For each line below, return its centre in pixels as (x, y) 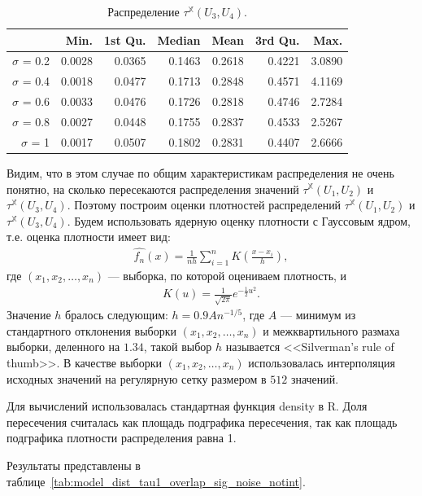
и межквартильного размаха (331, 330)
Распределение (144, 11)
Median (179, 40)
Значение (29, 315)
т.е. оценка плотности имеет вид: (89, 237)
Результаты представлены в (74, 465)
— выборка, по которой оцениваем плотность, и (227, 275)
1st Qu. (125, 40)
